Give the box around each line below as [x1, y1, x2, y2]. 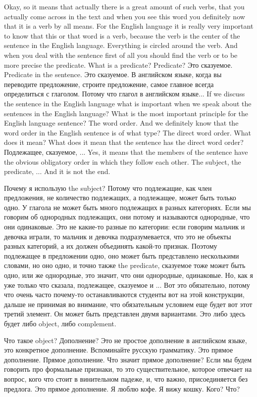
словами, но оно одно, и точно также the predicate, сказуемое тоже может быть [4, 260, 246, 270]
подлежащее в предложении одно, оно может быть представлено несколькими [4, 250, 239, 261]
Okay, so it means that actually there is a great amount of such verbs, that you [4, 1, 245, 11]
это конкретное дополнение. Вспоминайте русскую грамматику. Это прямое [4, 345, 233, 355]
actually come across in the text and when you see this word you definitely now [4, 11, 245, 21]
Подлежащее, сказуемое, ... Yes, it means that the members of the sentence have [4, 146, 248, 157]
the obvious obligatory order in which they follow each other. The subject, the [4, 156, 241, 167]
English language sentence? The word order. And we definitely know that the [4, 118, 239, 128]
